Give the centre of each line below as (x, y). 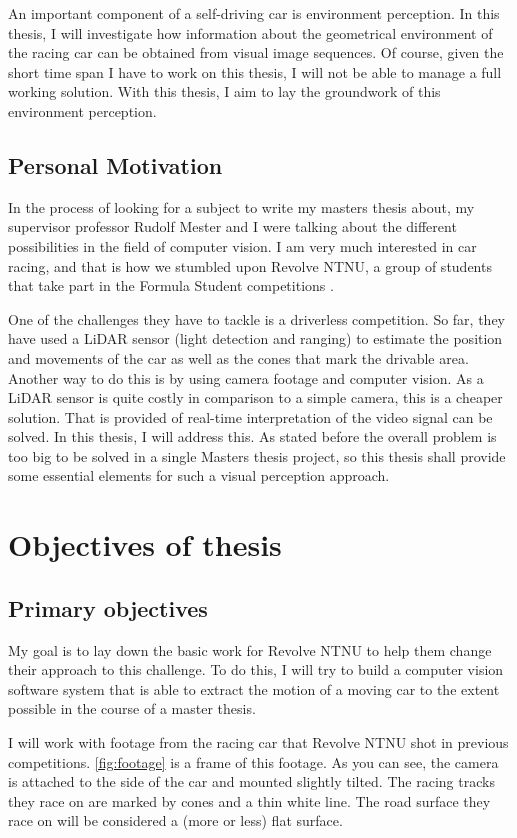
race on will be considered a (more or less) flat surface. (175, 820)
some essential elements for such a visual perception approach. (199, 475)
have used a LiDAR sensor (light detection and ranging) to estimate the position (255, 338)
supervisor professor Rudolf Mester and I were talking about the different (232, 226)
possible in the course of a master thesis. (132, 708)
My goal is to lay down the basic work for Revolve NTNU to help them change (250, 649)
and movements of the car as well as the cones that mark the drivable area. (238, 357)
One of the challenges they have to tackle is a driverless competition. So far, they (256, 318)
